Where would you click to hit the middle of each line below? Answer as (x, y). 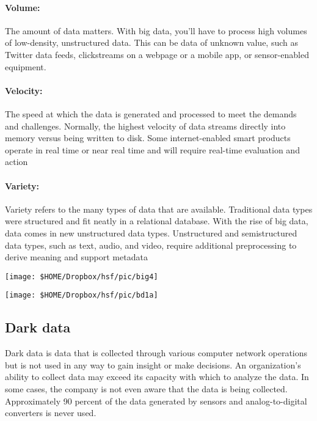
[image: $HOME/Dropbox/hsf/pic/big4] (82, 276)
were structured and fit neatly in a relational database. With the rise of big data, (157, 221)
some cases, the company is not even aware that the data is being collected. (146, 389)
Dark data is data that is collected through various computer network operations (156, 353)
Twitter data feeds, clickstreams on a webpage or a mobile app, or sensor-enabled (157, 54)
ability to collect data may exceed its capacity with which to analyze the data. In (157, 377)
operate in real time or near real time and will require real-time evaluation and (152, 149)
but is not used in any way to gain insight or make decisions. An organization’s (153, 364)
